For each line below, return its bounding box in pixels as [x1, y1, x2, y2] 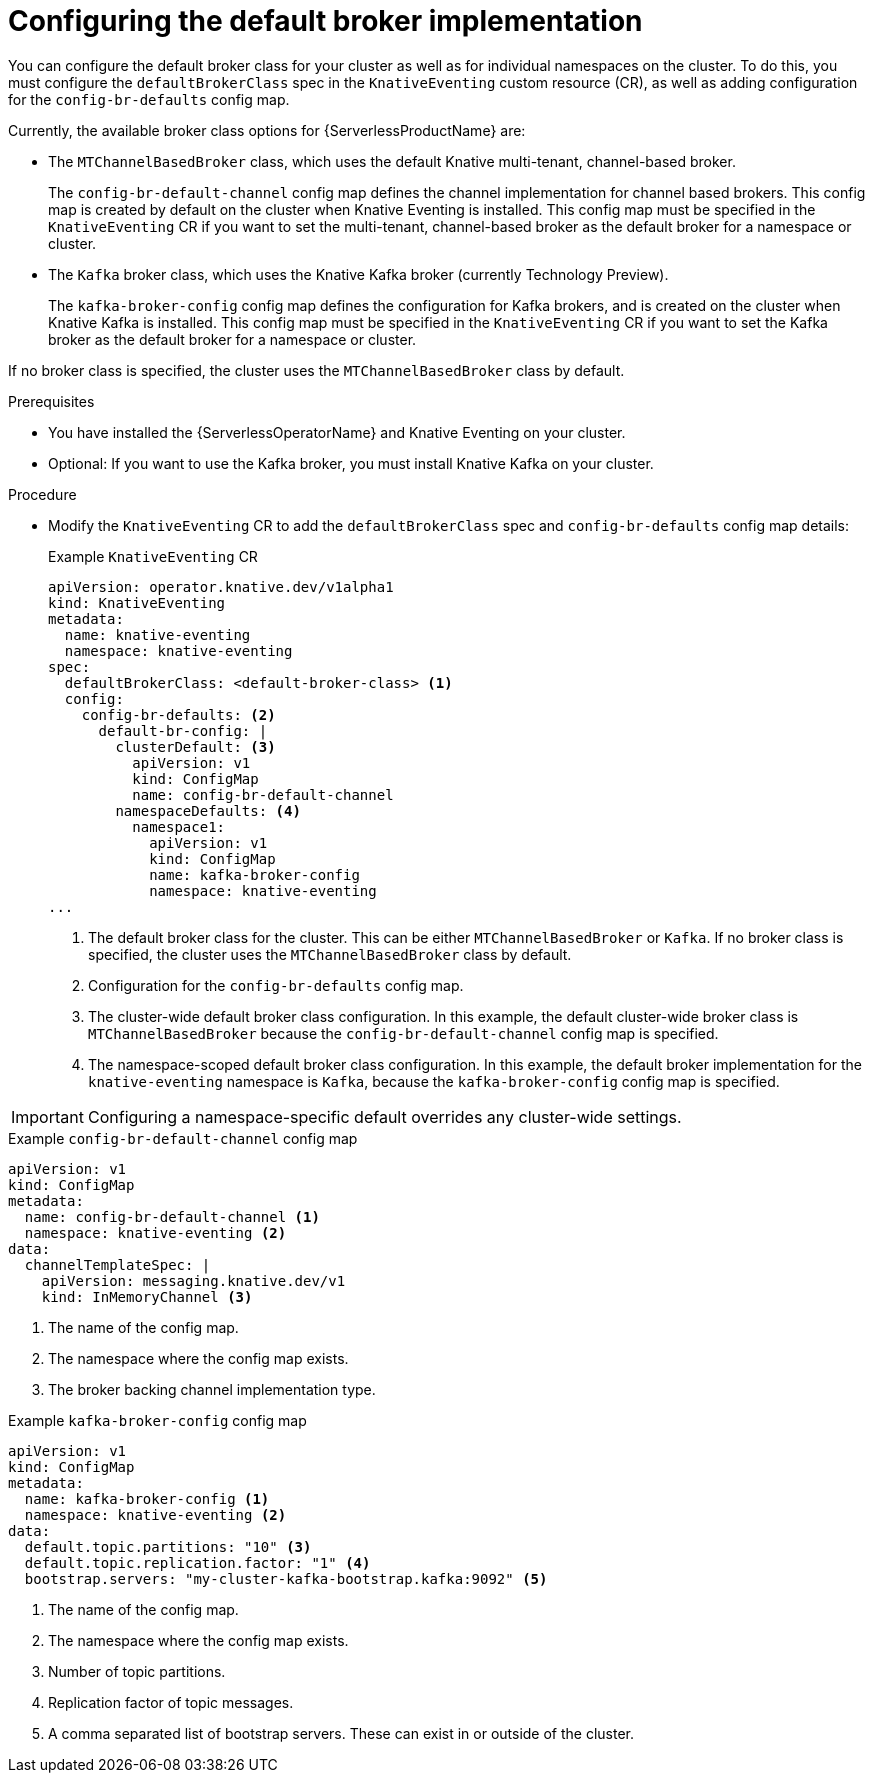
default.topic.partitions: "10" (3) [24, 1538, 312, 1555]
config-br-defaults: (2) [81, 706, 276, 723]
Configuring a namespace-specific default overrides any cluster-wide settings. [87, 1106, 682, 1127]
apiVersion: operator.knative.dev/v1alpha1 [48, 578, 394, 595]
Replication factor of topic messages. [48, 1693, 294, 1711]
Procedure [8, 485, 77, 503]
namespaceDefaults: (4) [115, 802, 301, 819]
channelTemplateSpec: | [24, 1256, 211, 1273]
